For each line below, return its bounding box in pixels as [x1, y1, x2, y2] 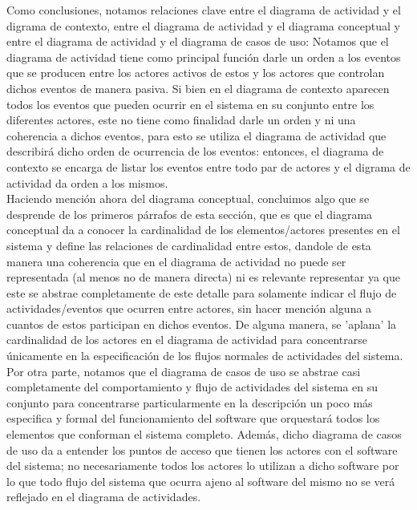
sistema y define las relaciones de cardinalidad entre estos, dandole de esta [6, 237, 371, 253]
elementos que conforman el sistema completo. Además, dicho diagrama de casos [6, 426, 402, 443]
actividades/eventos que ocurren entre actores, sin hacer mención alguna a [6, 300, 372, 317]
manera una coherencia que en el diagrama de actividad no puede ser [6, 253, 346, 269]
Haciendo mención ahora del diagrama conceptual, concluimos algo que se [6, 190, 370, 207]
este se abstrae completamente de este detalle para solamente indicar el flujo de [6, 284, 397, 301]
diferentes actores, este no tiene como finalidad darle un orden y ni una [6, 111, 356, 128]
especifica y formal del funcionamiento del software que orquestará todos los [6, 410, 380, 427]
